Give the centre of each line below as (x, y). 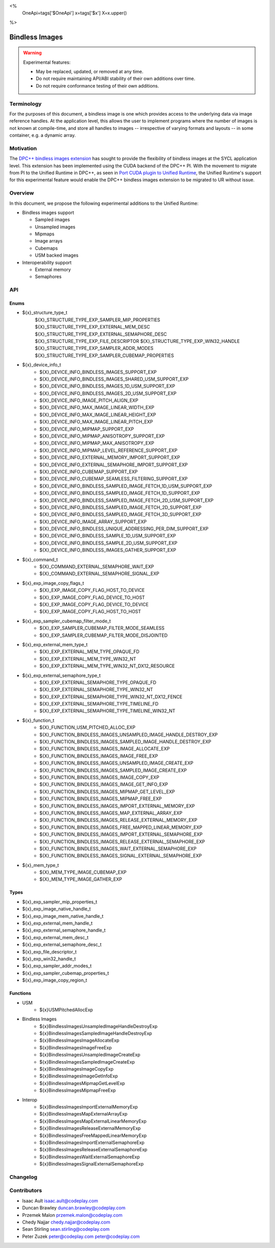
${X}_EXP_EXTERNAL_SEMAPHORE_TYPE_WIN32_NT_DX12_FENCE (111, 697)
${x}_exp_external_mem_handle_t (57, 923)
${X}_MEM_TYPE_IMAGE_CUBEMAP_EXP (83, 872)
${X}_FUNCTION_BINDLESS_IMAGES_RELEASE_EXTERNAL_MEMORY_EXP (118, 820)
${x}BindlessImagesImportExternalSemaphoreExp (92, 1142)
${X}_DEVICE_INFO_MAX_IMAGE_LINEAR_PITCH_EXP (96, 422)
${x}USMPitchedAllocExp (66, 1010)
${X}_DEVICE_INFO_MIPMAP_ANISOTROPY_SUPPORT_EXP (102, 436)
